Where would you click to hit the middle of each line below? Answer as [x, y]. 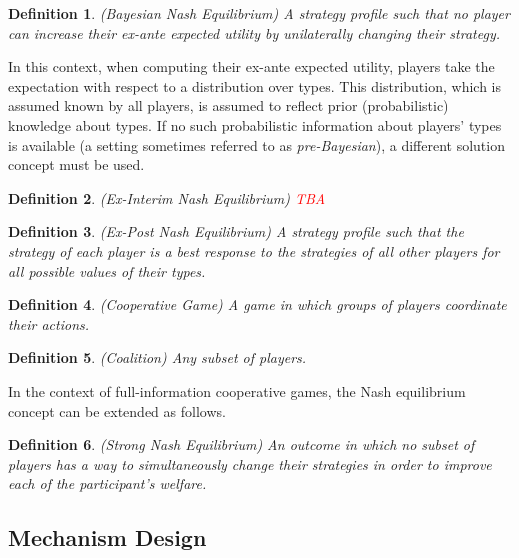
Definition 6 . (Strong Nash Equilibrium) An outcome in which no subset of [241, 444]
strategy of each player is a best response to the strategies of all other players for [254, 250]
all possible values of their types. [107, 270]
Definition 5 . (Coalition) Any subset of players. [157, 357]
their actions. [49, 323]
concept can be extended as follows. [117, 410]
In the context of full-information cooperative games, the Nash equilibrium [237, 390]
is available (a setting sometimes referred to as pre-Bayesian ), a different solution [256, 144]
